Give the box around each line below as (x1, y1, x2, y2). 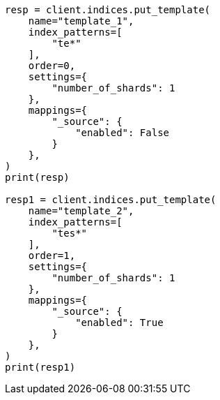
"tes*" (52, 228, 88, 239)
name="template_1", (28, 15, 134, 27)
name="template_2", (28, 205, 134, 216)
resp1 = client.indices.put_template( (5, 194, 217, 205)
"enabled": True (75, 317, 164, 328)
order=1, (28, 250, 76, 261)
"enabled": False (75, 127, 170, 138)
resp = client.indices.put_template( (5, 4, 211, 15)
